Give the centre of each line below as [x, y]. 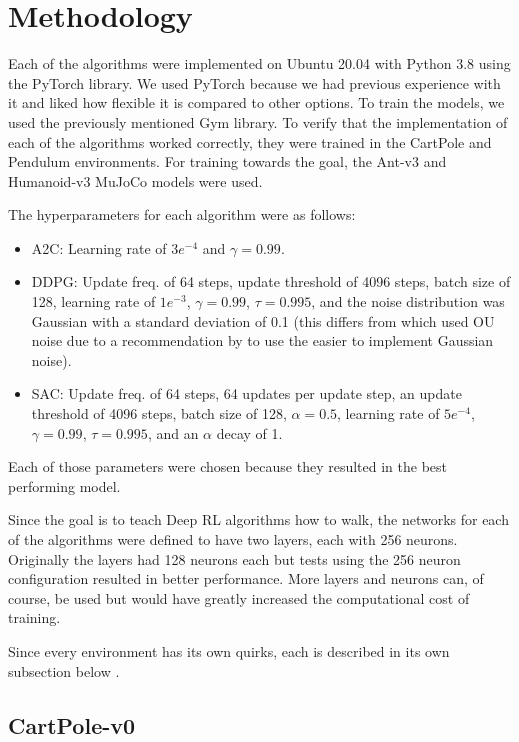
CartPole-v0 [72, 724]
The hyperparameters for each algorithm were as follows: [182, 214]
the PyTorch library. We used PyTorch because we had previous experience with [254, 82]
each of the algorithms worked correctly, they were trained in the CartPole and [250, 141]
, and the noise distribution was [408, 301]
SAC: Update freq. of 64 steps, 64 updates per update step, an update [246, 393]
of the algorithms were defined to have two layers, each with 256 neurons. [233, 539]
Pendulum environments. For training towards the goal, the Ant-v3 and [227, 161]
